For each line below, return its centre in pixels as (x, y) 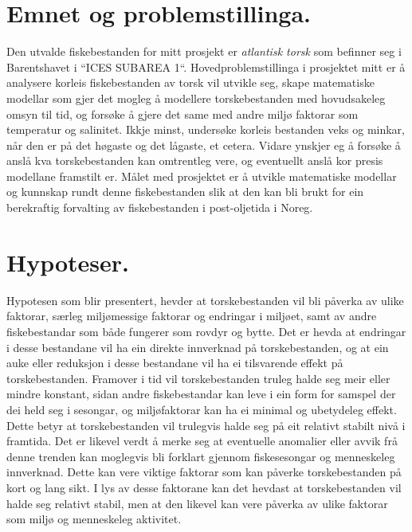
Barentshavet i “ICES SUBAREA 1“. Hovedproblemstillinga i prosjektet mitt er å (206, 66)
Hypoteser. (68, 262)
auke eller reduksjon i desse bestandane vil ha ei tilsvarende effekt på (175, 363)
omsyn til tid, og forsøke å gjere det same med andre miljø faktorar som (182, 113)
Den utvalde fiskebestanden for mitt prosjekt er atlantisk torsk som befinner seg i (204, 51)
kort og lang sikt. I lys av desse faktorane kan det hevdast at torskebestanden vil (204, 487)
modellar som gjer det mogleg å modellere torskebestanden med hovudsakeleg (196, 98)
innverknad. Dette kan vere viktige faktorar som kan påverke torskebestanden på (204, 472)
